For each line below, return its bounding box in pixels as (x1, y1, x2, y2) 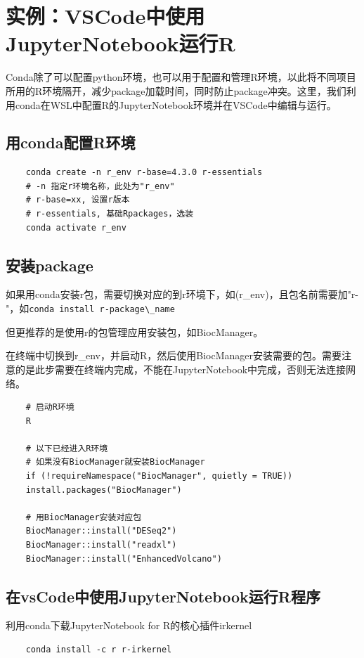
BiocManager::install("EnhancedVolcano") (25, 553, 222, 564)
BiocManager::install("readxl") (25, 540, 177, 550)
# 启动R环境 (25, 402, 74, 413)
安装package (6, 254, 93, 276)
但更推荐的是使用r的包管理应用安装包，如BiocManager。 (6, 324, 264, 339)
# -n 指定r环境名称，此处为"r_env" (25, 181, 175, 191)
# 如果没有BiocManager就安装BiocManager (25, 457, 205, 467)
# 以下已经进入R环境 (25, 443, 108, 453)
